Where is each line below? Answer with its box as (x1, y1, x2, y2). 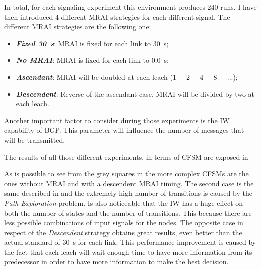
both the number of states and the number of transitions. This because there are (4, 207, 252, 218)
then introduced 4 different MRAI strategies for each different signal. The (4, 11, 230, 22)
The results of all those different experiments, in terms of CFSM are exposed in (4, 151, 248, 162)
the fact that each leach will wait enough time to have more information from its (4, 246, 252, 257)
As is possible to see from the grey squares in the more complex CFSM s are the (4, 168, 249, 179)
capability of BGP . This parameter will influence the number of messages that (4, 125, 244, 135)
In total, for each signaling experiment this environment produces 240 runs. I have (4, 2, 257, 12)
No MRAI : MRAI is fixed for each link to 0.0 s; (16, 55, 169, 65)
